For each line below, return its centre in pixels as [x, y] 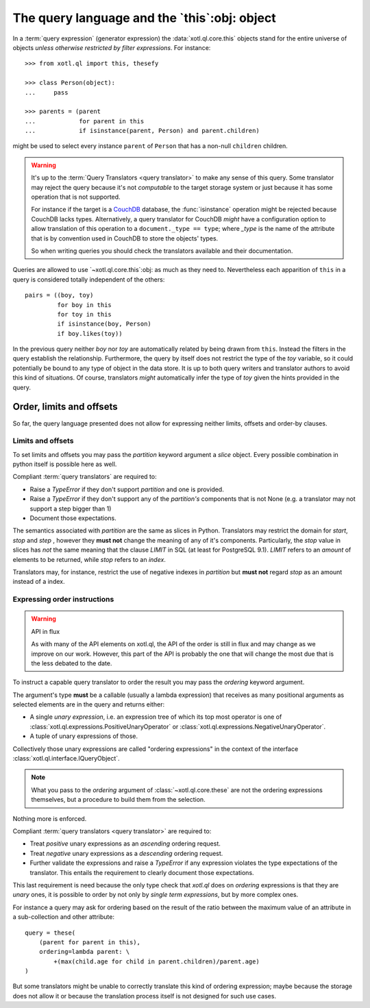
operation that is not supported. [76, 197]
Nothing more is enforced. [50, 818]
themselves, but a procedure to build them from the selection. [118, 800]
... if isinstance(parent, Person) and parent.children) [142, 131]
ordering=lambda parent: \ [84, 952]
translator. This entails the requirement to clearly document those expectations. [142, 872]
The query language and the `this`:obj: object [145, 18]
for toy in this [85, 314]
